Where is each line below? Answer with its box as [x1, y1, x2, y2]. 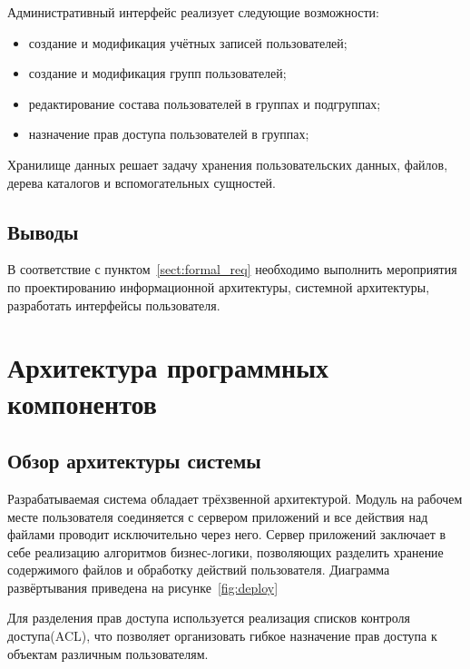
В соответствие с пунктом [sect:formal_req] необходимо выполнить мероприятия [7, 260, 457, 279]
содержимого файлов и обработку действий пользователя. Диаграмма [7, 560, 390, 579]
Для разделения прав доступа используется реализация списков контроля [7, 608, 410, 627]
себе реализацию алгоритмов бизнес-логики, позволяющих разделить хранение [7, 542, 444, 561]
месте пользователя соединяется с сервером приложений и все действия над [7, 507, 428, 526]
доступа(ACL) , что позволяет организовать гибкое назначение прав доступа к [7, 626, 437, 645]
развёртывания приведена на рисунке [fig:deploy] [7, 577, 279, 596]
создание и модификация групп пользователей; [28, 64, 287, 83]
